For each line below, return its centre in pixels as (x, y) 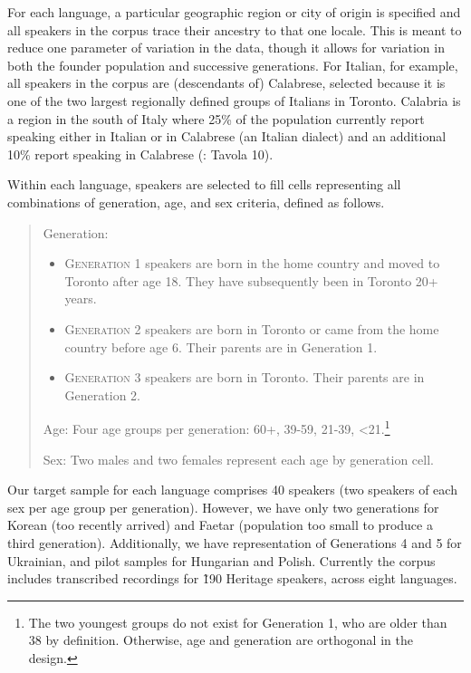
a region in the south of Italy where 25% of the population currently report (216, 118)
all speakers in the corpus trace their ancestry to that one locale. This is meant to (235, 29)
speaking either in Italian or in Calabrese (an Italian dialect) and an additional (227, 136)
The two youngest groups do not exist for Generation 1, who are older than (238, 622)
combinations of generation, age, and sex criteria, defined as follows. (196, 202)
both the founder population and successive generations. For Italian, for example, (233, 65)
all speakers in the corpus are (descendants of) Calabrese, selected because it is (226, 83)
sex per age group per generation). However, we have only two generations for (223, 507)
